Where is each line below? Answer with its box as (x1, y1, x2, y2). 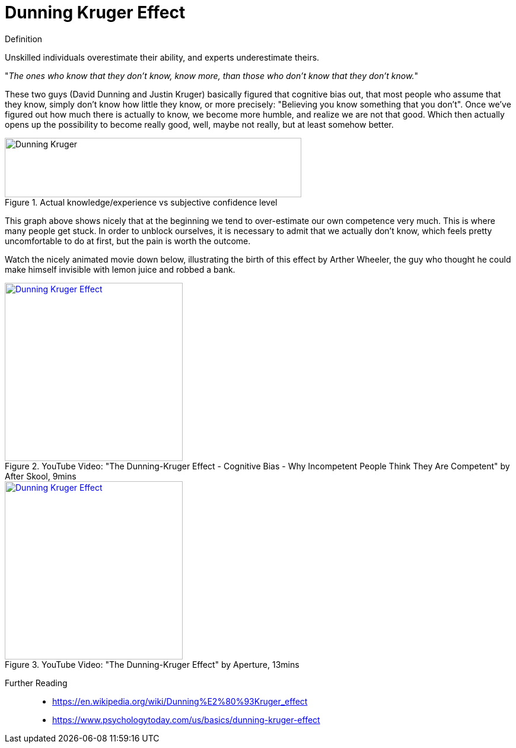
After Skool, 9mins (5, 471, 77, 481)
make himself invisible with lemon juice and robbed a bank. (5, 264, 235, 274)
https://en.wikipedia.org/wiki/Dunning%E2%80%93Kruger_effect (52, 696, 308, 706)
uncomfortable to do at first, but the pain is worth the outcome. (5, 235, 251, 246)
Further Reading (5, 677, 68, 688)
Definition (5, 33, 43, 44)
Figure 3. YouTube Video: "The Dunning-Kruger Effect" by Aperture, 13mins (5, 659, 300, 670)
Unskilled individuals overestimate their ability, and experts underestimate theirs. (5, 52, 320, 62)
